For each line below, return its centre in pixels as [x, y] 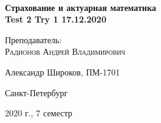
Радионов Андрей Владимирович [65, 51]
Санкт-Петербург [36, 92]
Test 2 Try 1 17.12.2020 [56, 19]
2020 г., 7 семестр [39, 113]
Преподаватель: [33, 39]
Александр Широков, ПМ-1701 [62, 72]
